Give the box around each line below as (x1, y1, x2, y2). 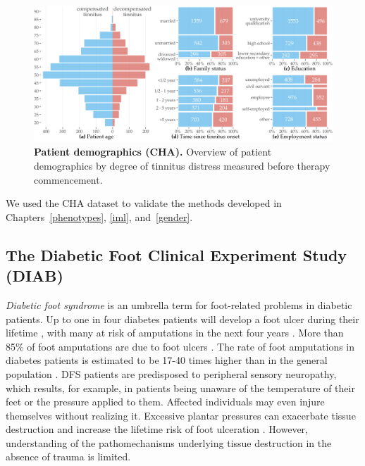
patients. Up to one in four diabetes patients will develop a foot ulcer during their (6, 311, 359, 326)
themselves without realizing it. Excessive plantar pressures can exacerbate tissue (6, 408, 356, 422)
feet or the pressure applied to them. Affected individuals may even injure (6, 394, 325, 409)
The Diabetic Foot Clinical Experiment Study (6, 244, 347, 265)
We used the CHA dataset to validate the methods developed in (6, 196, 282, 210)
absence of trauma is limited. (6, 449, 131, 464)
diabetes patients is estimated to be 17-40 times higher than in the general (6, 353, 328, 367)
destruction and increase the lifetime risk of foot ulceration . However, (6, 422, 308, 436)
